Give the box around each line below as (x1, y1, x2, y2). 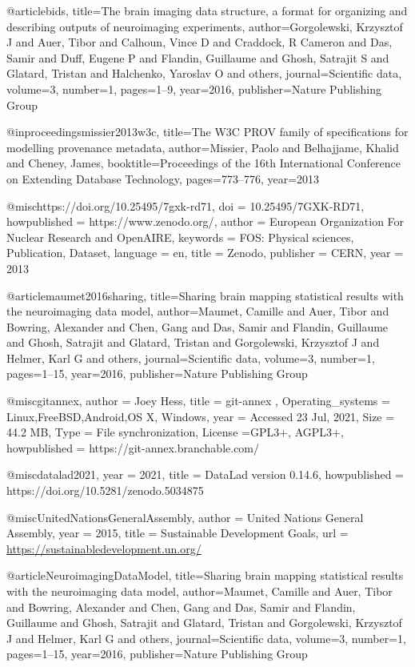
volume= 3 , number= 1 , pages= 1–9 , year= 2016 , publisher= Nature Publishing (6, 80, 381, 97)
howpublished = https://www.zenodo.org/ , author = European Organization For (6, 213, 405, 230)
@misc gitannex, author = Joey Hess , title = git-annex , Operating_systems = (6, 392, 390, 409)
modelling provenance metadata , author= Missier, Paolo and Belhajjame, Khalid (6, 139, 399, 155)
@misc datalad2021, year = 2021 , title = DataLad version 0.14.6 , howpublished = (6, 466, 404, 483)
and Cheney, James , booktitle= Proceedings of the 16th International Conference (6, 155, 401, 171)
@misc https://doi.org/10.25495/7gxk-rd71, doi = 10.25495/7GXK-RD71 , (6, 197, 365, 214)
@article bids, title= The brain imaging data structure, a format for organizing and (6, 2, 408, 18)
